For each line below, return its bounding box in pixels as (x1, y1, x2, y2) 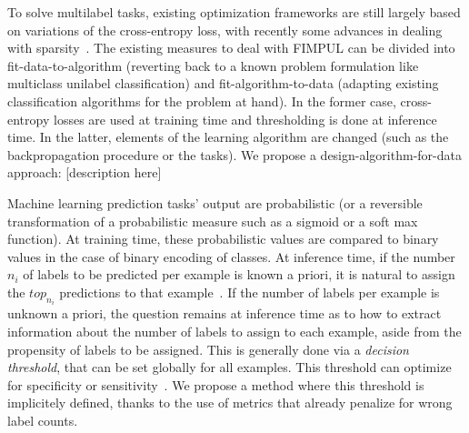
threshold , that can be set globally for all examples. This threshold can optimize (7, 357, 452, 377)
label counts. (7, 410, 78, 429)
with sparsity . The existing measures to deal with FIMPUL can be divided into (7, 38, 455, 57)
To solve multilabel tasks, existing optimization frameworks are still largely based (7, 3, 461, 21)
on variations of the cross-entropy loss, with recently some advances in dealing (7, 20, 443, 39)
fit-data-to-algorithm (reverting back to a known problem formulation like (7, 55, 419, 75)
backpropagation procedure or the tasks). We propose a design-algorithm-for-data (7, 145, 462, 164)
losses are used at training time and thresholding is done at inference (53, 109, 437, 128)
